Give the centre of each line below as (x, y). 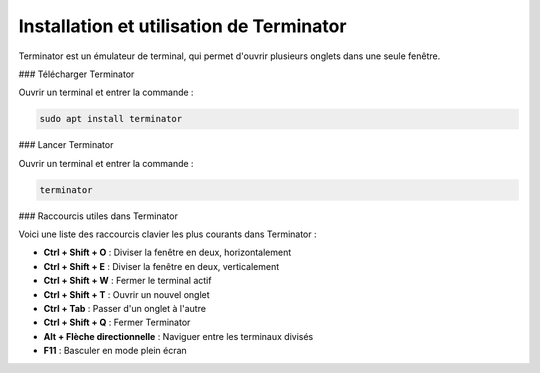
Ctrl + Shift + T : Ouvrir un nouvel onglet (126, 294)
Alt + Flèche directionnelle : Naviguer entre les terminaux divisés (178, 336)
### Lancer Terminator (66, 145)
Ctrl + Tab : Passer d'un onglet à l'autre (125, 308)
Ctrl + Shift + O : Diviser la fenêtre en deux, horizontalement (167, 252)
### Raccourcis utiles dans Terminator (98, 216)
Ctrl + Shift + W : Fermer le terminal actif (127, 281)
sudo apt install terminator (111, 119)
